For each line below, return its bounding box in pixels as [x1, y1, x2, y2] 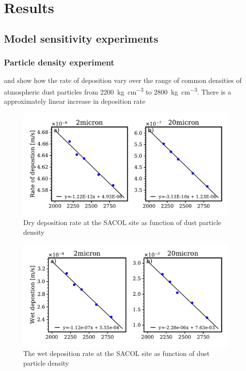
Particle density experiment [4, 56, 115, 68]
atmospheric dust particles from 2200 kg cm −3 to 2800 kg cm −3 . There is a [4, 85, 231, 97]
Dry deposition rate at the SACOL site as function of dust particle [23, 217, 221, 227]
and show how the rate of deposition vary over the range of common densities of [4, 75, 242, 85]
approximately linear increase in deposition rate [4, 96, 145, 106]
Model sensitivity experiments [4, 31, 158, 46]
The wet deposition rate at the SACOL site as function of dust [23, 348, 210, 358]
